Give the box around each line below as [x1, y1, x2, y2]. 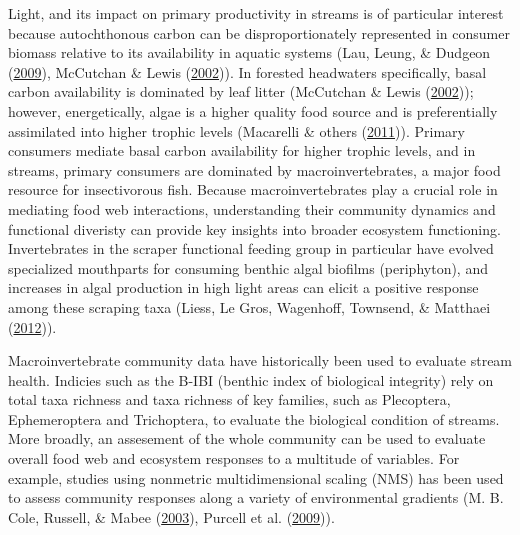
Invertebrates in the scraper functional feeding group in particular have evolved [8, 238, 494, 259]
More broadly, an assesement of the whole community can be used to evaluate [8, 428, 486, 449]
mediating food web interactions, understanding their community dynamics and [8, 198, 496, 219]
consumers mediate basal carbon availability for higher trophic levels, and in [8, 140, 476, 161]
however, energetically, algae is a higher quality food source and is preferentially [8, 100, 498, 121]
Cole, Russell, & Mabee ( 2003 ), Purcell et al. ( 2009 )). [8, 506, 335, 527]
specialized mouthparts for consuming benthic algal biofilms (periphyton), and [8, 257, 488, 278]
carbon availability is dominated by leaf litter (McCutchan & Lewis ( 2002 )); [8, 81, 474, 102]
